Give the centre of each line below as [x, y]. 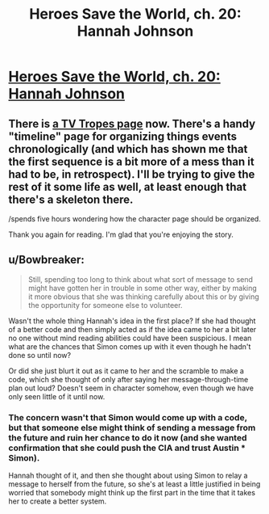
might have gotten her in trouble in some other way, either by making [143, 288]
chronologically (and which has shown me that [128, 149]
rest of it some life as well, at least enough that [128, 187]
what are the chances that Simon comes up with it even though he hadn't [130, 346]
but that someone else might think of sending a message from [132, 428]
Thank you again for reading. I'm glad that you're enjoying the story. [121, 234]
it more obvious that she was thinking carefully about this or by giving [143, 297]
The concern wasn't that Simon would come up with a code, [128, 417]
